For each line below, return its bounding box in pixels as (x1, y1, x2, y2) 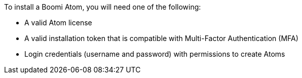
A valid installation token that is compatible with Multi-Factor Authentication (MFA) (24, 34, 298, 43)
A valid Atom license (24, 18, 92, 27)
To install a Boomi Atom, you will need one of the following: (4, 3, 201, 11)
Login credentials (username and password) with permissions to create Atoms (24, 50, 285, 58)
